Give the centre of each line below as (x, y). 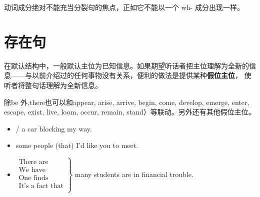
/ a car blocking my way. (54, 128)
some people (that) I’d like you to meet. (77, 145)
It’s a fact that (41, 186)
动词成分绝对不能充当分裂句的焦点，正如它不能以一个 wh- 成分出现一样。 (124, 7)
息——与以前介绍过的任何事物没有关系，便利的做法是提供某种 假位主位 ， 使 (128, 75)
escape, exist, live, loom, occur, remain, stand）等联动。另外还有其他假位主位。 (130, 112)
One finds (33, 178)
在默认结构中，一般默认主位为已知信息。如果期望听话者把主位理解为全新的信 (130, 65)
